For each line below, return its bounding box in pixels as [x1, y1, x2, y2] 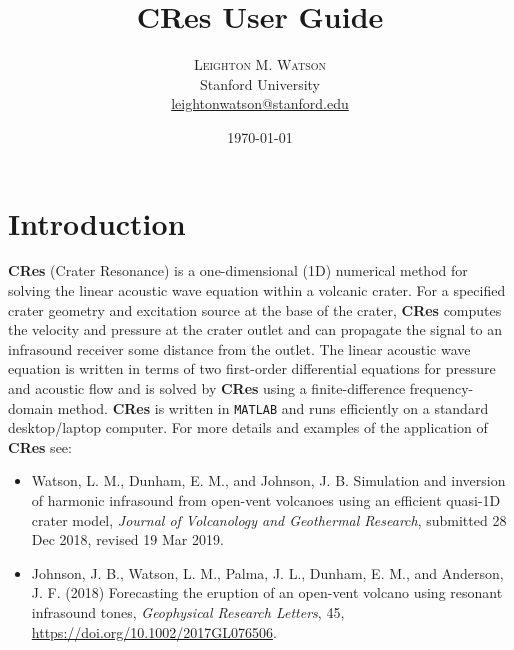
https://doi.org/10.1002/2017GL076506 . [31, 621, 277, 642]
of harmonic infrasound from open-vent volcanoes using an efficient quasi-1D [31, 490, 501, 511]
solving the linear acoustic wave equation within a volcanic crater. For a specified [8, 280, 506, 301]
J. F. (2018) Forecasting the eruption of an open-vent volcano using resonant [31, 582, 503, 603]
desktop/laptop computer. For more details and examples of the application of [8, 417, 488, 438]
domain [8, 397, 54, 418]
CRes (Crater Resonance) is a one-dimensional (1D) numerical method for [8, 260, 468, 281]
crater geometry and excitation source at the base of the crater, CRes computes [8, 299, 502, 320]
